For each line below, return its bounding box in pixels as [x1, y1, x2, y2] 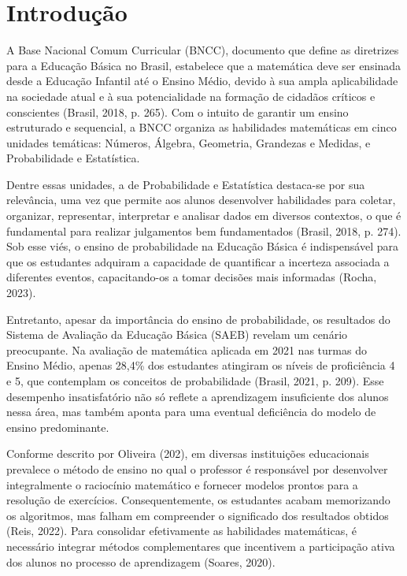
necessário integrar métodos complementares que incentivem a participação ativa [6, 537, 395, 554]
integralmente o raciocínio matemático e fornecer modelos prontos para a [6, 476, 358, 492]
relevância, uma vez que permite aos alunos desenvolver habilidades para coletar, [6, 191, 396, 208]
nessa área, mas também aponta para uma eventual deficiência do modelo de [6, 403, 376, 420]
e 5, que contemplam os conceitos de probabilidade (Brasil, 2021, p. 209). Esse [6, 373, 384, 388]
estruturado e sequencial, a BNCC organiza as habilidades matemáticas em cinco [6, 119, 397, 136]
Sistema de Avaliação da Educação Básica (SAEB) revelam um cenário [6, 326, 348, 343]
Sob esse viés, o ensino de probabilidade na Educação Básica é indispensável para [6, 238, 398, 255]
